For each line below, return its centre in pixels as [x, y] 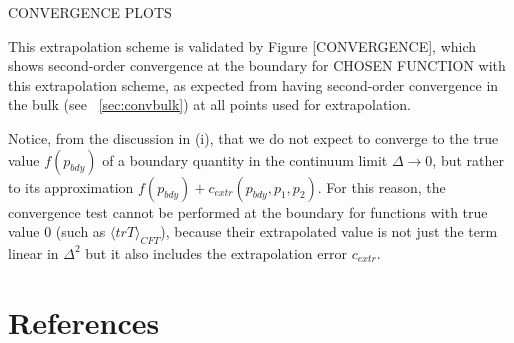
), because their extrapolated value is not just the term [329, 231]
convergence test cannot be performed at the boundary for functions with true [248, 211]
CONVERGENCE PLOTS [90, 12]
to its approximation [71, 186]
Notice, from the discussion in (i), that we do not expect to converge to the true [253, 137]
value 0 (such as [57, 231]
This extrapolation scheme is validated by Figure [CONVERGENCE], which [242, 45]
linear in [33, 252]
